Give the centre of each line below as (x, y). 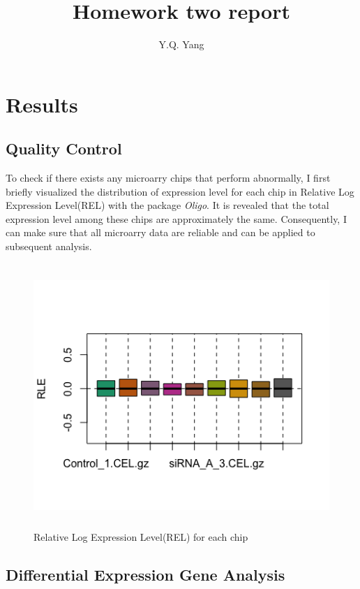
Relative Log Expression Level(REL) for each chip (141, 537)
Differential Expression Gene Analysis (145, 575)
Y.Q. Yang (181, 44)
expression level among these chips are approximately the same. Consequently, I (176, 218)
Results (42, 104)
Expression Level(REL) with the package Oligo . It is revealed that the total (167, 205)
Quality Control (64, 148)
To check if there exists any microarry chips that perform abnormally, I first (168, 178)
